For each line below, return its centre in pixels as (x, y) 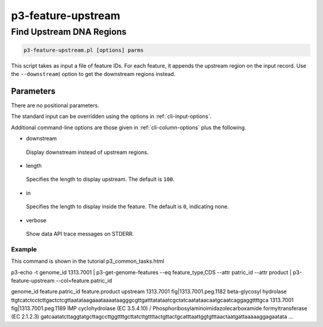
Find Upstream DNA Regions (69, 32)
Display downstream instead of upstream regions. (87, 152)
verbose (36, 220)
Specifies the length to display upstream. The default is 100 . (100, 179)
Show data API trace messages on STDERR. (80, 234)
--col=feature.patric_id (84, 280)
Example (24, 249)
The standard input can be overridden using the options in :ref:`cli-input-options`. (111, 116)
